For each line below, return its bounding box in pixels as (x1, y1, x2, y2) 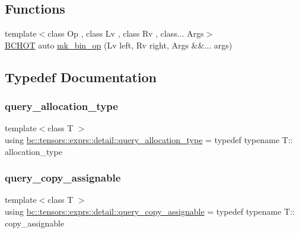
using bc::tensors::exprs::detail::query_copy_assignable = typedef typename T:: (5, 205, 295, 217)
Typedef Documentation (5, 67, 157, 86)
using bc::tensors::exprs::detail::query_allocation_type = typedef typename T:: (5, 133, 293, 145)
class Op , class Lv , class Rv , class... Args (47, 27, 204, 40)
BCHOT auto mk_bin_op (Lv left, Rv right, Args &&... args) (5, 38, 233, 51)
